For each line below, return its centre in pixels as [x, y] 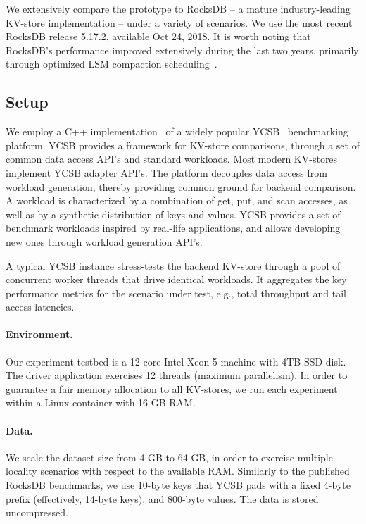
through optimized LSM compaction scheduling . [112, 64]
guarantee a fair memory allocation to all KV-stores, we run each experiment [172, 388]
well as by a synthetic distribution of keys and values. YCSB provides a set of [173, 214]
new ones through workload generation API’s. [104, 241]
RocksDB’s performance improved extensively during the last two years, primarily [182, 50]
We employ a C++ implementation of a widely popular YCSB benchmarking [177, 131]
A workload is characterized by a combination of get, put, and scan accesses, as [177, 200]
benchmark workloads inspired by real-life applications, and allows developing [173, 228]
